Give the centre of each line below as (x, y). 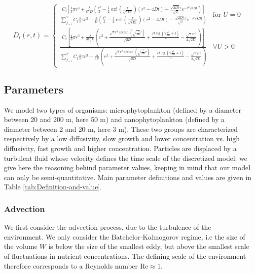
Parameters (34, 89)
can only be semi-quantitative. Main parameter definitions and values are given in (128, 177)
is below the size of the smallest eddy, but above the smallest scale (149, 246)
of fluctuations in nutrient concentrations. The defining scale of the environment (125, 256)
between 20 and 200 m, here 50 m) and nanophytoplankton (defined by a (114, 119)
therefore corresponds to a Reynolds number (71, 265)
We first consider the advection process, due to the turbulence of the (108, 227)
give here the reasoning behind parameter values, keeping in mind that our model (127, 167)
